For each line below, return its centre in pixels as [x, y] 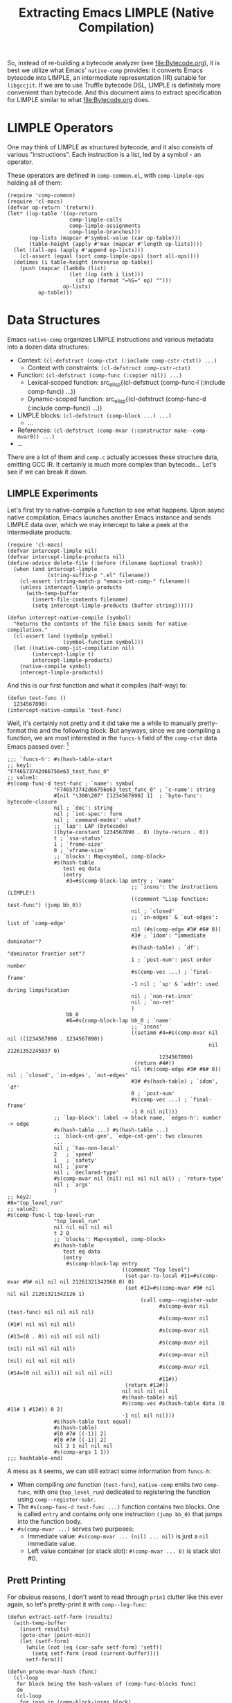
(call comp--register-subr [179, 1300]
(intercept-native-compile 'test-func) [65, 711]
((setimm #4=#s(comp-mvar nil [175, 1033]
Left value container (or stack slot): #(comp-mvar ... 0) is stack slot [124, 1551]
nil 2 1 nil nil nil [83, 1446]
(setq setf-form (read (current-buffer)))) [96, 1653]
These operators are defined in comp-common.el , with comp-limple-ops [106, 176]
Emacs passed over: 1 [38, 746]
